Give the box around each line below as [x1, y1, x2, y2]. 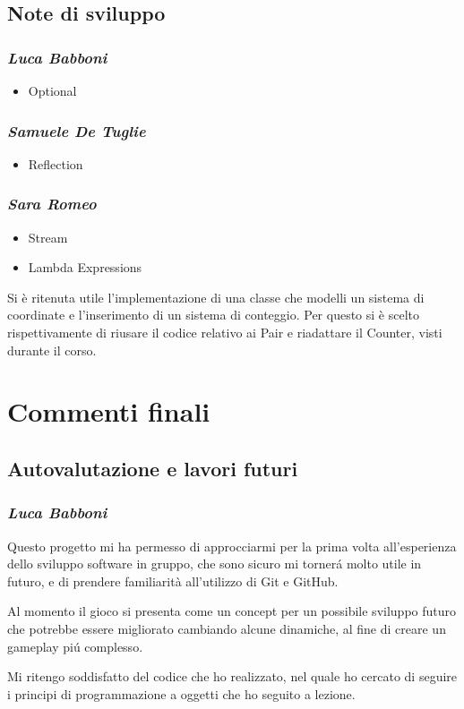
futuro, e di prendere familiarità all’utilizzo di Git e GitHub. [7, 571, 339, 590]
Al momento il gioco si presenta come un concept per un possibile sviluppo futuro [7, 602, 457, 620]
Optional [28, 81, 77, 99]
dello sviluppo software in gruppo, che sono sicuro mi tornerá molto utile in [7, 554, 422, 573]
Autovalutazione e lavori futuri [7, 454, 298, 482]
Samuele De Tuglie [7, 119, 146, 141]
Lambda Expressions [28, 258, 142, 277]
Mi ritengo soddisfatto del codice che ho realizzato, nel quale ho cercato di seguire [7, 667, 458, 686]
